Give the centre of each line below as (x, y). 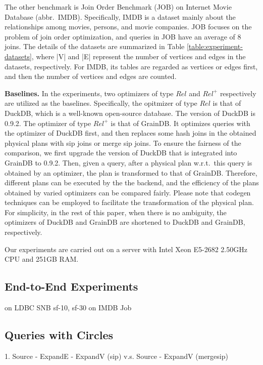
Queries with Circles (59, 335)
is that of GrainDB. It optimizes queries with (180, 123)
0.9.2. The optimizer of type (48, 123)
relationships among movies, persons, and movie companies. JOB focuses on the (128, 27)
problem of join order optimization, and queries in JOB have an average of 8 (123, 36)
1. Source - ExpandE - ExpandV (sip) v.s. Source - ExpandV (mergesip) (116, 356)
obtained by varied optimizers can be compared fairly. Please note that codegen (128, 192)
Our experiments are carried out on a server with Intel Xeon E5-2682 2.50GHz (126, 249)
